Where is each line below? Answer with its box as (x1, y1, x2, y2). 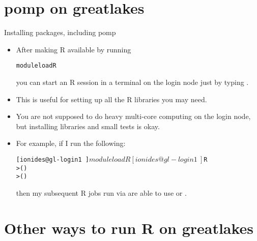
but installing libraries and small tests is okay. (16, 120, 160, 131)
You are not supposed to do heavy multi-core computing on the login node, (16, 111, 251, 122)
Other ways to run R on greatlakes (4, 217, 254, 238)
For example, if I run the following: (16, 138, 126, 148)
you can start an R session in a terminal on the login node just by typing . (16, 76, 249, 87)
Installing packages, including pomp (4, 27, 116, 38)
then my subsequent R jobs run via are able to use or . (16, 187, 187, 198)
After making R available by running (16, 44, 131, 54)
